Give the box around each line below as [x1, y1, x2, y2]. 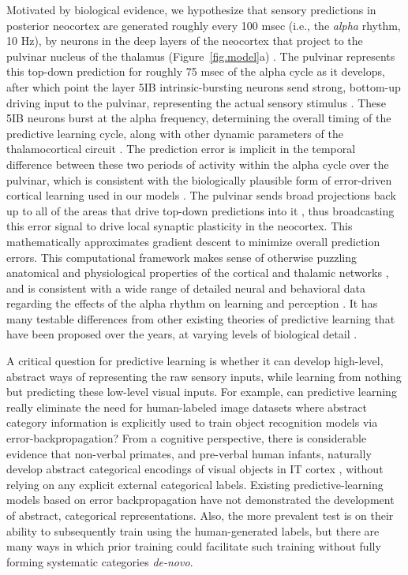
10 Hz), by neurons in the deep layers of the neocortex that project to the [6, 32, 363, 49]
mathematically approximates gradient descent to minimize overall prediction [6, 233, 380, 249]
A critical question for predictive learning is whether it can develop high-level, [6, 353, 384, 369]
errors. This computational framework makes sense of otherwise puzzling [6, 248, 357, 265]
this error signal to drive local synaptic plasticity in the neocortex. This [6, 218, 353, 234]
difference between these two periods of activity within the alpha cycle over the [6, 155, 389, 172]
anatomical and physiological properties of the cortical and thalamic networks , [6, 264, 389, 281]
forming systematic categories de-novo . [6, 553, 193, 569]
